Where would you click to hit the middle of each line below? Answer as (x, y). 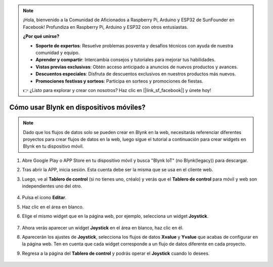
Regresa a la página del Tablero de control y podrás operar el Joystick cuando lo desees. (116, 253)
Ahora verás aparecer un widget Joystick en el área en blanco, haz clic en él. (103, 228)
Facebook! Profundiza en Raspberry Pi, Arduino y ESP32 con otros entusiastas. (105, 27)
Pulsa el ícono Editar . (44, 198)
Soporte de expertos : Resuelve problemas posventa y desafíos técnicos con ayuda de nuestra (134, 46)
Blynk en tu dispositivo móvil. (53, 146)
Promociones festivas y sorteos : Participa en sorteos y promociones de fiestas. (119, 81)
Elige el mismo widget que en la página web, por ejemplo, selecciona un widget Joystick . (115, 216)
